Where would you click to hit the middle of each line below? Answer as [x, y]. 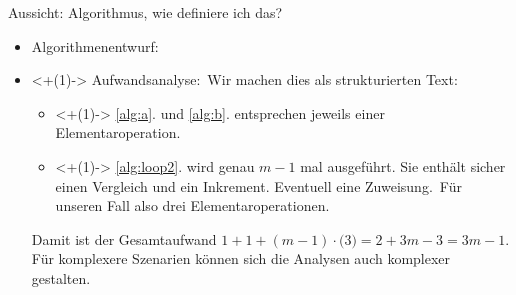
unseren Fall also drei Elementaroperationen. [192, 205]
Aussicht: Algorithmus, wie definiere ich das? [145, 12]
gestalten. [61, 277]
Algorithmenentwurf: [95, 45]
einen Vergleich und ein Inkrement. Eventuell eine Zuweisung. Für [258, 185]
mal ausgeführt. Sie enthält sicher [403, 165]
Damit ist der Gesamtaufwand [124, 238]
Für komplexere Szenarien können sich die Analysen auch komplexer [241, 258]
